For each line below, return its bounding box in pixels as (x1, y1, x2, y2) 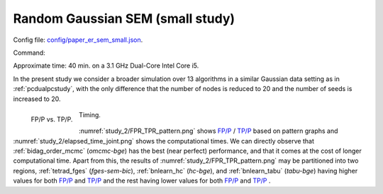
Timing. (78, 110, 101, 119)
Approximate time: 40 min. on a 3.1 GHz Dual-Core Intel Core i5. (13, 61, 199, 70)
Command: (13, 48, 45, 57)
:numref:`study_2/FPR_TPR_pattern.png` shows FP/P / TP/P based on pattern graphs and (78, 126, 338, 135)
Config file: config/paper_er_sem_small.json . (13, 36, 143, 44)
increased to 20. (13, 95, 61, 103)
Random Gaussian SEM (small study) (13, 11, 235, 26)
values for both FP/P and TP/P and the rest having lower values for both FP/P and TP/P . (13, 176, 271, 185)
